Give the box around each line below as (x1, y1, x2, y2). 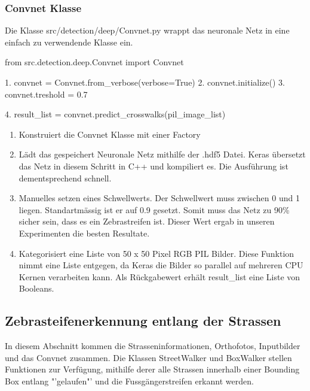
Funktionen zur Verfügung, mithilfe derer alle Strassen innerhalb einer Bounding (5, 363, 300, 375)
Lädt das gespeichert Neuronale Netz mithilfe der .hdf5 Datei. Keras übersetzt (19, 148, 306, 160)
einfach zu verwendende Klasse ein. (5, 35, 133, 48)
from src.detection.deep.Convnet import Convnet (5, 56, 184, 68)
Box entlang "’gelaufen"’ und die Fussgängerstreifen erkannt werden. (5, 374, 254, 387)
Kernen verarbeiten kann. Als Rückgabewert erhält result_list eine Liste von (19, 270, 300, 283)
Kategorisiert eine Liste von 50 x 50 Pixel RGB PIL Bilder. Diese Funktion (19, 247, 294, 259)
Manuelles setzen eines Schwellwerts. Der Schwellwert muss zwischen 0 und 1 (19, 192, 300, 204)
